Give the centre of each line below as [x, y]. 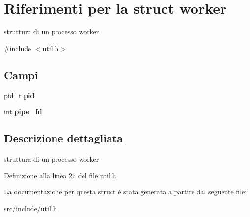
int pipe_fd [23, 112]
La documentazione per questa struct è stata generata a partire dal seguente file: [125, 192]
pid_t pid [19, 95]
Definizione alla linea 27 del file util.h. [61, 175]
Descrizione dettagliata [63, 138]
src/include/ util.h [30, 208]
